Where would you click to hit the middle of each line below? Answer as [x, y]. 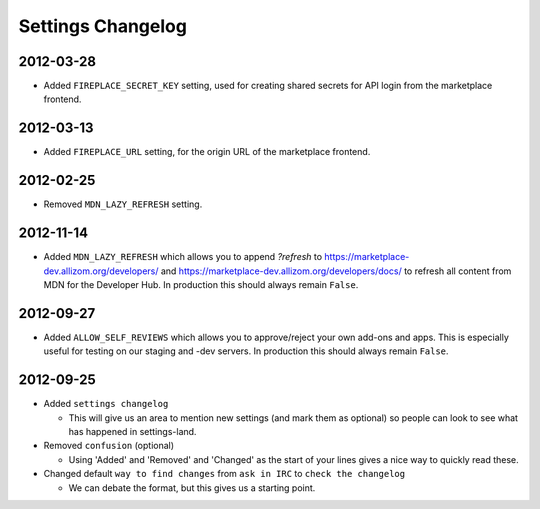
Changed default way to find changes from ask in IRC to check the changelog [224, 474]
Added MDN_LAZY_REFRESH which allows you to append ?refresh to [183, 257]
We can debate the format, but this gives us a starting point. [192, 487]
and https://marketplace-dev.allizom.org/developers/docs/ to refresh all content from [336, 271]
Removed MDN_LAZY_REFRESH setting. [123, 204]
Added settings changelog [106, 404]
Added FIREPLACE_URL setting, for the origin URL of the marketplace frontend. [207, 152]
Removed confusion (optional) [109, 446]
